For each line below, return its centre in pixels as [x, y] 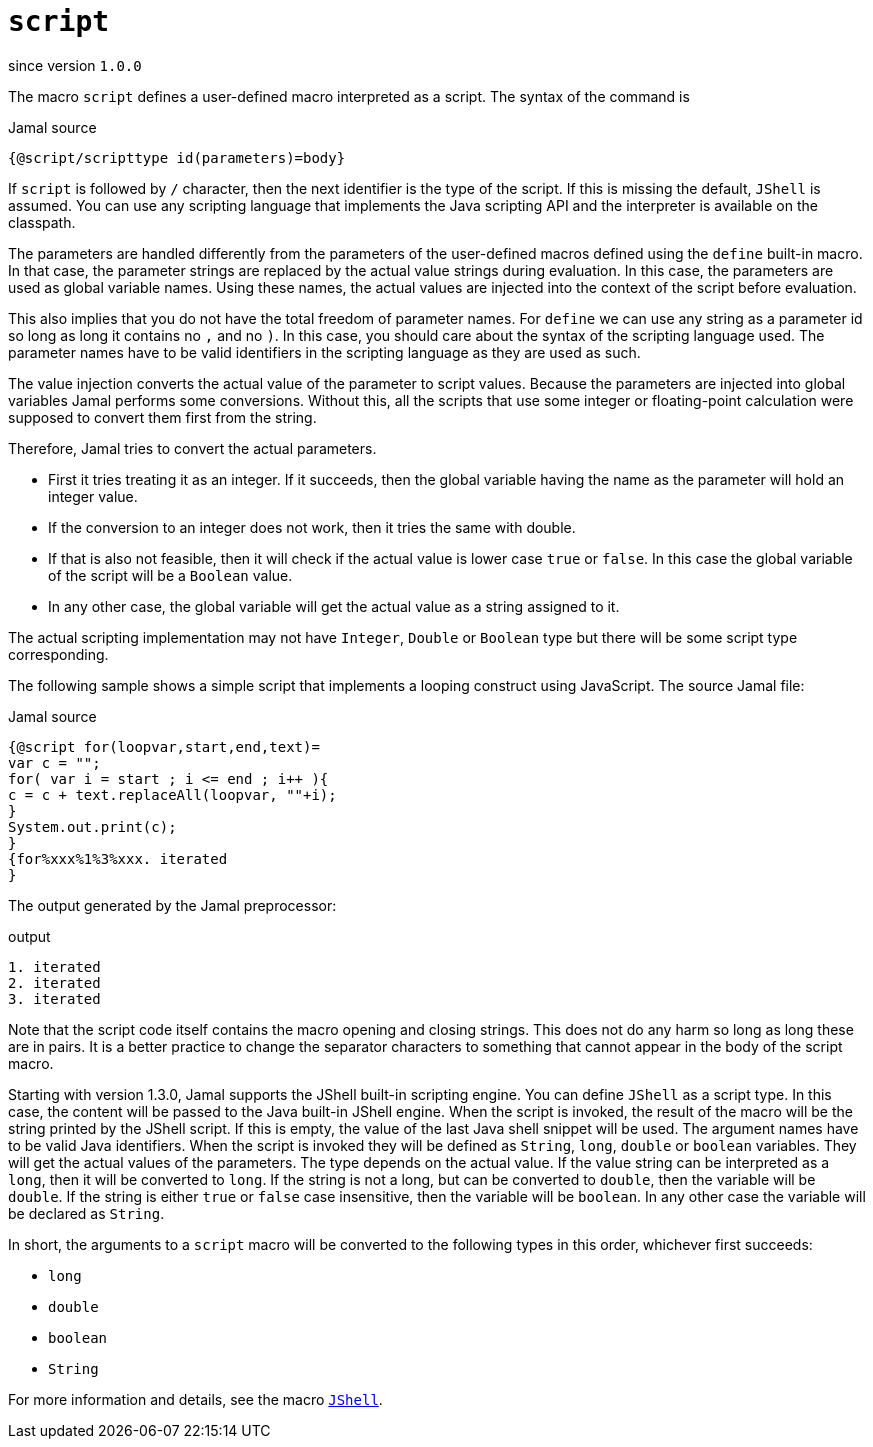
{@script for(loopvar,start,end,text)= [164, 746]
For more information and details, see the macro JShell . [195, 1399]
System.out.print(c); [92, 826]
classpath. [42, 222]
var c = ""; [54, 762]
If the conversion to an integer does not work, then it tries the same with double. [312, 527]
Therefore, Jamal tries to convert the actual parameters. [192, 448]
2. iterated [54, 982]
